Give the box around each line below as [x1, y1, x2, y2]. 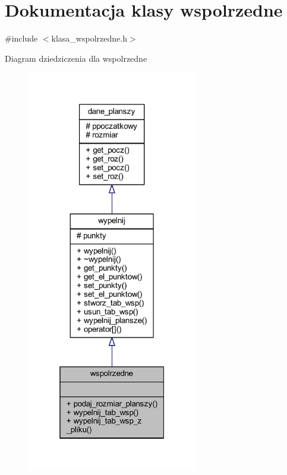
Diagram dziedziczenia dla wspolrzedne [5, 52, 147, 64]
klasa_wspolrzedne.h [51, 32, 127, 45]
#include [5, 32, 38, 45]
